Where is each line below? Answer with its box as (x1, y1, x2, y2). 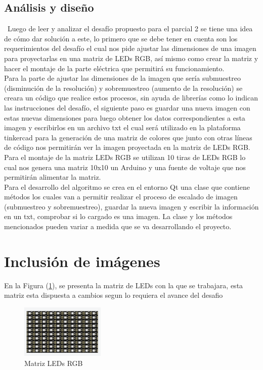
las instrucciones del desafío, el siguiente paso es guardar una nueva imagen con (4, 102, 250, 113)
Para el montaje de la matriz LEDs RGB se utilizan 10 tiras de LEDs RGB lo (4, 151, 246, 162)
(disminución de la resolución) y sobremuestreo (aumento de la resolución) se (4, 82, 243, 93)
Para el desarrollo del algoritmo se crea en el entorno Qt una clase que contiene (4, 181, 250, 192)
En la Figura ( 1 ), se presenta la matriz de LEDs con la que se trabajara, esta (4, 280, 243, 290)
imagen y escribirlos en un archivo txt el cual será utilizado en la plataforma (4, 122, 241, 133)
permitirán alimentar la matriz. (4, 172, 101, 182)
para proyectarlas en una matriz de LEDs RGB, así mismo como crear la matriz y (4, 52, 258, 63)
